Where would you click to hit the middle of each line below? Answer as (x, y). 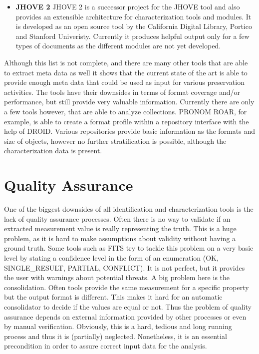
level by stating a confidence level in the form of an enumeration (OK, (111, 258)
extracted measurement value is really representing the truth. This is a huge (120, 228)
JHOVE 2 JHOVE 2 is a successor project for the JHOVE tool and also (128, 6)
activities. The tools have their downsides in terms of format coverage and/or (122, 92)
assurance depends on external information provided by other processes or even (125, 316)
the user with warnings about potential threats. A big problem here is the (117, 277)
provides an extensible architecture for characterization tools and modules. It (133, 16)
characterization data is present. (53, 151)
